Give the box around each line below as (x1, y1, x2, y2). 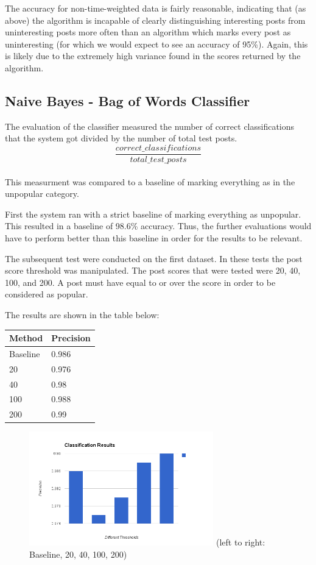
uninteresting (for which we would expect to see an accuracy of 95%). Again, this (5, 37, 308, 50)
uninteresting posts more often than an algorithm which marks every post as (5, 26, 291, 38)
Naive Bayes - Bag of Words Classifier (5, 91, 250, 110)
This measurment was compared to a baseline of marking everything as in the (5, 175, 295, 188)
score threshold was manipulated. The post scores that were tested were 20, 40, (5, 264, 301, 277)
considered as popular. (5, 288, 88, 300)
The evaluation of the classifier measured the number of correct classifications (5, 119, 295, 132)
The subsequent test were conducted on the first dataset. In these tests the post (5, 252, 303, 265)
